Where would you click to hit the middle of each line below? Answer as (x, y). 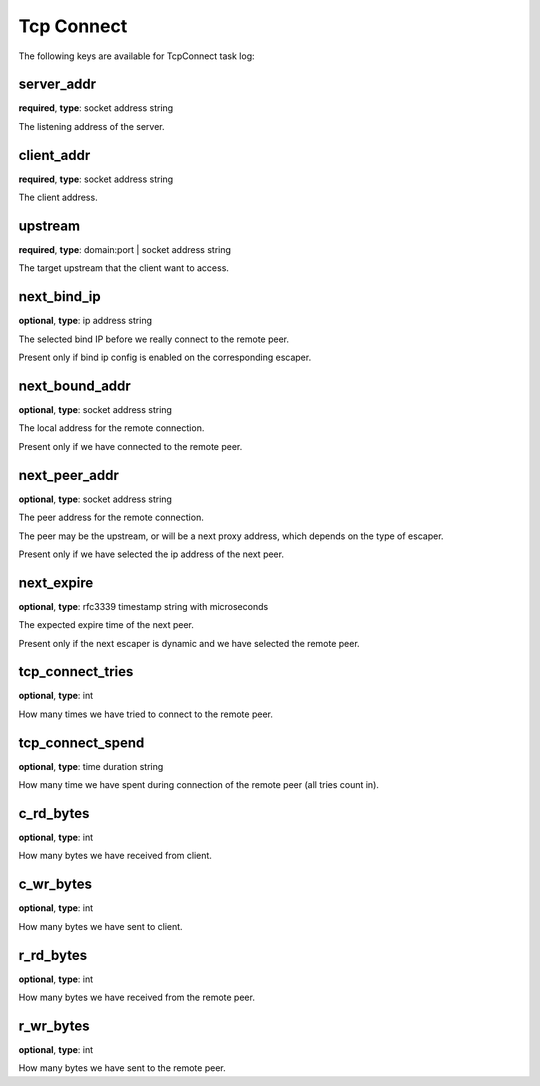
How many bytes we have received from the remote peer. (136, 997)
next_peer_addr (69, 475)
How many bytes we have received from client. (115, 856)
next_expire (56, 582)
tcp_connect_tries (76, 671)
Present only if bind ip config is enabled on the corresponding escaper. (165, 357)
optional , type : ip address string (85, 321)
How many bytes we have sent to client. (101, 926)
